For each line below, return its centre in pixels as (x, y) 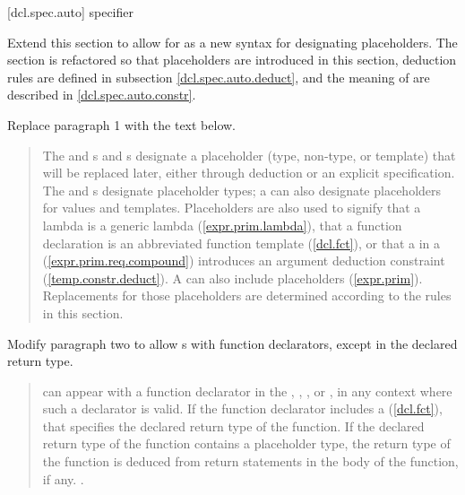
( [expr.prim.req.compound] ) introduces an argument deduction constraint (244, 261)
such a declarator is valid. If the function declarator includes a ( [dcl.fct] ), (242, 408)
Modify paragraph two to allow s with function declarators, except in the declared (232, 343)
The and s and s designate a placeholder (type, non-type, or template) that (249, 155)
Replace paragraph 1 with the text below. (121, 124)
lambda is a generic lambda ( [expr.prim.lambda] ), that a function (222, 225)
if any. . (63, 478)
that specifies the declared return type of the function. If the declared (233, 426)
